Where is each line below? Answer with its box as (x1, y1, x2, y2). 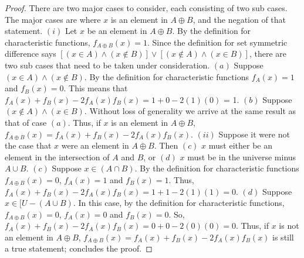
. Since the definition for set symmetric (147, 36, 288, 48)
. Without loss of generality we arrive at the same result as (84, 105, 296, 117)
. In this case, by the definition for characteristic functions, (73, 197, 285, 209)
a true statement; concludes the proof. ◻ (5, 242, 153, 254)
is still (272, 231, 294, 243)
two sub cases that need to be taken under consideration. (5, 59, 210, 71)
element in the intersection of (5, 150, 110, 163)
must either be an (208, 139, 273, 152)
